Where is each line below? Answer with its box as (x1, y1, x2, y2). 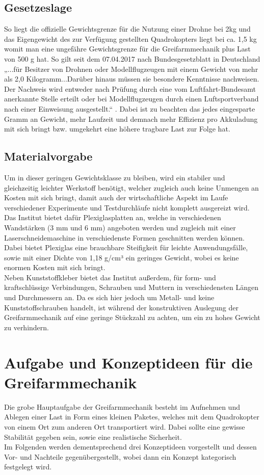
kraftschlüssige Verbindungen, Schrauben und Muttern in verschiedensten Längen (4, 282, 259, 293)
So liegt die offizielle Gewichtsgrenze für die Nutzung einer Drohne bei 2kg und (4, 23, 251, 34)
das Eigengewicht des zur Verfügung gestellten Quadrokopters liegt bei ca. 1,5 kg (4, 33, 257, 44)
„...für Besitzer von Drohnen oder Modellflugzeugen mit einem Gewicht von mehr (4, 63, 258, 74)
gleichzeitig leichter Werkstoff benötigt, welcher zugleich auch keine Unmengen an (4, 182, 259, 193)
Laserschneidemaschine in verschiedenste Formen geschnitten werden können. (4, 232, 245, 243)
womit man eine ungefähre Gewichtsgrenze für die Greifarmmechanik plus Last (4, 43, 251, 54)
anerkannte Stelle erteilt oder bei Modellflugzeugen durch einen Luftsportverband (4, 93, 259, 104)
